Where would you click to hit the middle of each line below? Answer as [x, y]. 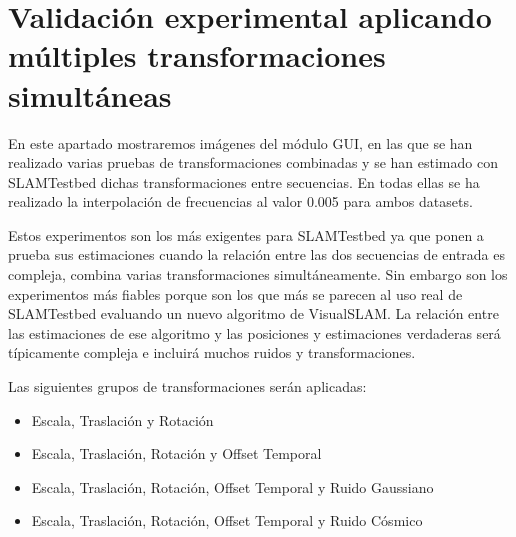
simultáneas [90, 94]
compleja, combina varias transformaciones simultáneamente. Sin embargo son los [258, 274]
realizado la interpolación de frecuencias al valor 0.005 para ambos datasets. [240, 201]
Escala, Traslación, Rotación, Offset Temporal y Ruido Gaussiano [232, 486]
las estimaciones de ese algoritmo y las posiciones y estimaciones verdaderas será [254, 332]
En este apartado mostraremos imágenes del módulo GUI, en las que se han [240, 142]
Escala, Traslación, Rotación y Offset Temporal [176, 453]
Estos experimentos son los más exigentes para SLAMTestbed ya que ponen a [246, 234]
